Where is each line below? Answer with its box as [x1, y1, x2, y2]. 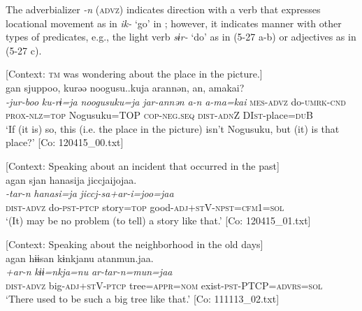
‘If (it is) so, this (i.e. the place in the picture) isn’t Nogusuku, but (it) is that [6, 121, 340, 136]
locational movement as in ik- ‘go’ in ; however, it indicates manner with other [6, 15, 342, 30]
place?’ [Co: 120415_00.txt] [6, 135, 124, 150]
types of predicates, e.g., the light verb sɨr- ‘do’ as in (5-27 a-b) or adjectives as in [6, 29, 356, 44]
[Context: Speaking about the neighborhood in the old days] [6, 236, 263, 251]
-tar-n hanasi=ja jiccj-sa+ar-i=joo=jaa [6, 186, 174, 201]
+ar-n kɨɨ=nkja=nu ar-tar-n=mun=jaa [6, 264, 173, 279]
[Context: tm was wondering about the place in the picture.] [6, 66, 263, 81]
